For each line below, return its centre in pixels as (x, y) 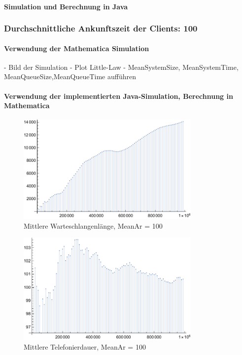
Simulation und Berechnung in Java (66, 6)
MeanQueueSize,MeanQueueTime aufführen (70, 76)
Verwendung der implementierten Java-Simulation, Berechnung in (119, 96)
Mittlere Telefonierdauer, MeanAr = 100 (85, 347)
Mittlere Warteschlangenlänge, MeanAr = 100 (93, 225)
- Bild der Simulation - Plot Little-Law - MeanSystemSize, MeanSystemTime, (121, 67)
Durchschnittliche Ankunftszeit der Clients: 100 (101, 28)
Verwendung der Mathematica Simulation (77, 48)
